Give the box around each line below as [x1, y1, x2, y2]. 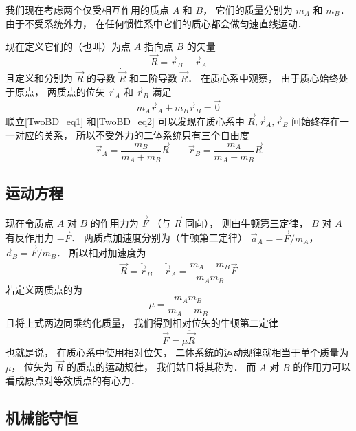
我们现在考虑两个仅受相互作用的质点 [5, 3, 169, 16]
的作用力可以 [293, 360, 351, 374]
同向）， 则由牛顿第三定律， [184, 215, 309, 230]
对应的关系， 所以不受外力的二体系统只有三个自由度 [14, 127, 249, 142]
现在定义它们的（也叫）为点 [5, 39, 131, 54]
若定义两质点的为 [5, 282, 82, 296]
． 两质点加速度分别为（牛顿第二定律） [71, 230, 248, 245]
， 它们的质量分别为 [203, 3, 293, 16]
